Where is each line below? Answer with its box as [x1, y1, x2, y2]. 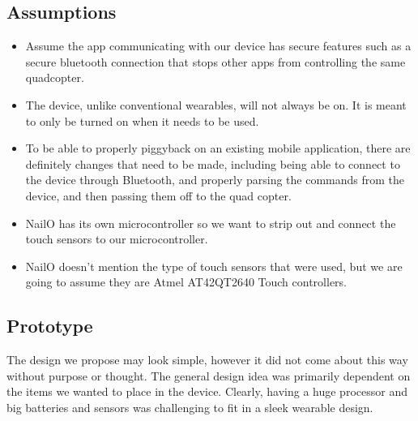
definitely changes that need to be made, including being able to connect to [25, 155, 400, 172]
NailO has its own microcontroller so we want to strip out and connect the [25, 214, 396, 231]
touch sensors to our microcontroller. [25, 230, 208, 247]
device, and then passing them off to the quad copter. [25, 187, 292, 204]
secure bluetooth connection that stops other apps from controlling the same [25, 53, 406, 70]
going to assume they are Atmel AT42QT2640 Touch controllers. [25, 273, 347, 290]
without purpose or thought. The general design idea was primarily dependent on [6, 367, 411, 384]
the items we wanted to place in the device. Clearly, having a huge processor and [6, 383, 407, 400]
